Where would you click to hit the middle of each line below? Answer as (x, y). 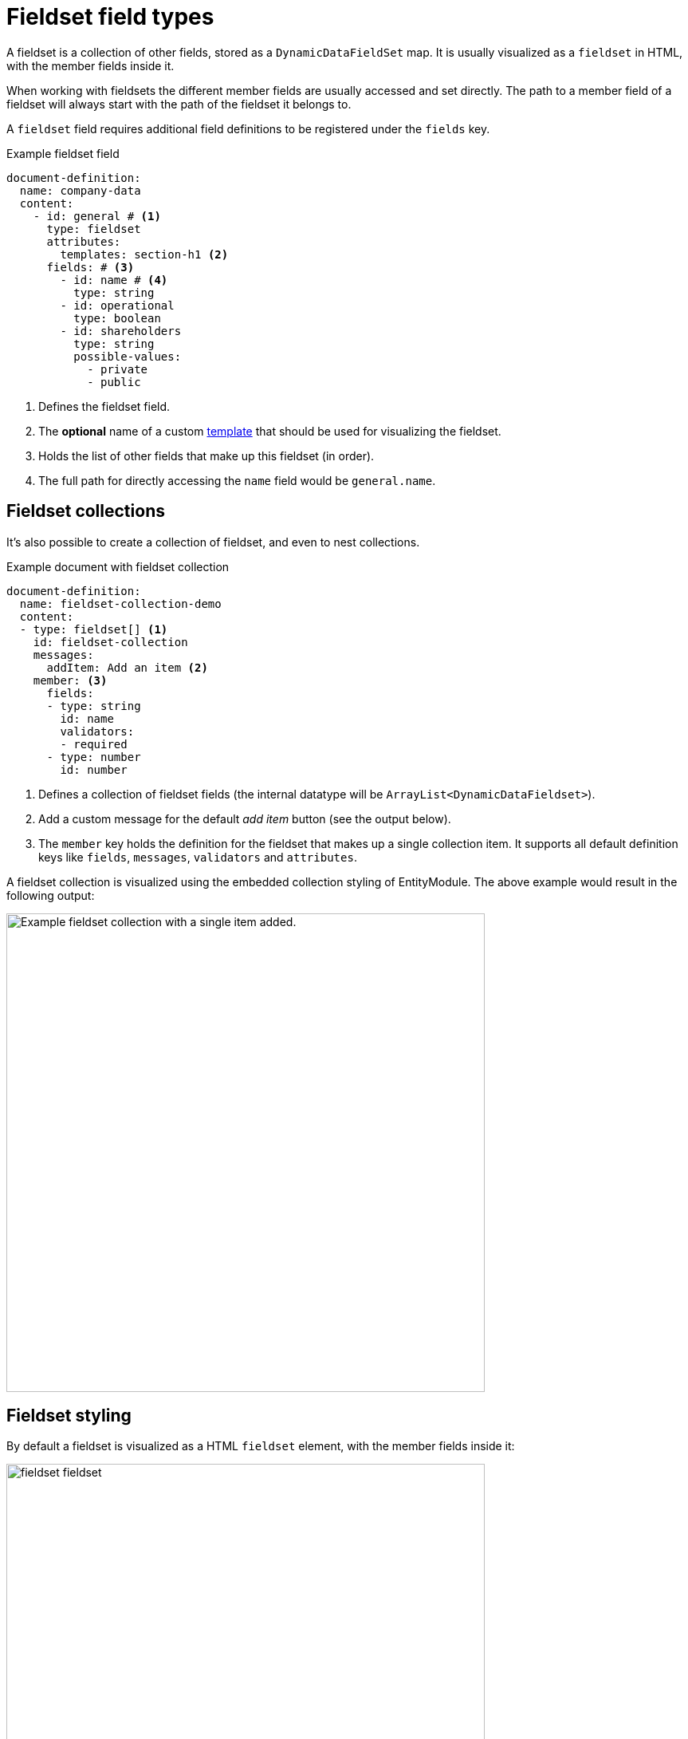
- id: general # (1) (97, 216)
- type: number (94, 757)
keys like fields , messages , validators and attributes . (198, 857)
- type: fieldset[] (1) (94, 629)
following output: (51, 895)
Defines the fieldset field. (104, 406)
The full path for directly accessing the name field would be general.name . (237, 480)
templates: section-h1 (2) (144, 254)
